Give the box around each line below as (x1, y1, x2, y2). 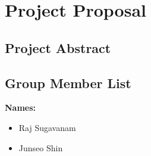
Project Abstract (5, 38, 111, 57)
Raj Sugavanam (18, 121, 76, 133)
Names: (5, 101, 36, 114)
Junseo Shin (18, 141, 63, 154)
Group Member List (5, 73, 131, 92)
